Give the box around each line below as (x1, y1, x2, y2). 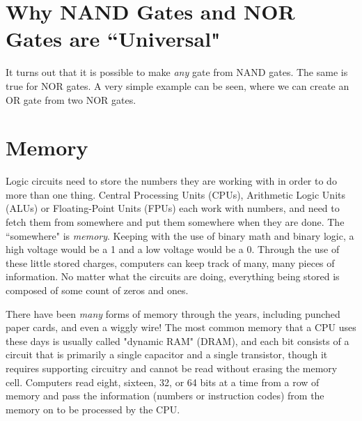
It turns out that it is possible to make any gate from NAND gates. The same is (6, 65, 348, 79)
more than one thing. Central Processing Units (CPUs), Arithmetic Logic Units (6, 187, 346, 201)
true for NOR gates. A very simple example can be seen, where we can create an (6, 78, 349, 93)
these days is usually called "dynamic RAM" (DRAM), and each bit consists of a (6, 333, 349, 348)
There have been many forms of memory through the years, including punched (6, 306, 340, 321)
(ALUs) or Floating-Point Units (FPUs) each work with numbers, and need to (6, 201, 340, 215)
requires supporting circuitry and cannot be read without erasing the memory (6, 360, 338, 375)
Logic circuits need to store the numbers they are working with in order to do (6, 174, 337, 188)
